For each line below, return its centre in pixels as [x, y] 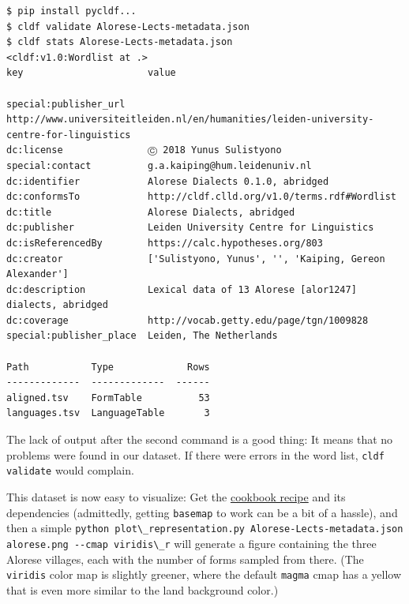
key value [91, 73]
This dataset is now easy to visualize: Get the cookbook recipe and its [176, 496]
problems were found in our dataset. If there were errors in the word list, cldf [195, 454]
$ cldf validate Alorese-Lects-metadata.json [128, 26]
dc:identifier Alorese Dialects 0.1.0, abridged [168, 181]
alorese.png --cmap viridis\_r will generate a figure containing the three [191, 543]
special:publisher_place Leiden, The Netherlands [142, 336]
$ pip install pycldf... [71, 11]
